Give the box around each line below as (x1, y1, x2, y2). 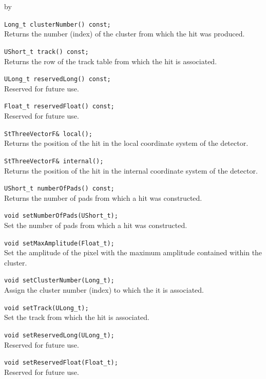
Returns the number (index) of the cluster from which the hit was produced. (4, 28, 245, 39)
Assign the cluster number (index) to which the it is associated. (4, 285, 204, 295)
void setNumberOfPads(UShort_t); (4, 212, 118, 220)
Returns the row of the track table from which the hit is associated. (4, 55, 217, 66)
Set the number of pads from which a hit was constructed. (4, 220, 187, 230)
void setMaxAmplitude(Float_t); (4, 239, 115, 247)
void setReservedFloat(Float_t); (4, 359, 118, 367)
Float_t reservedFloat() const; (4, 103, 115, 110)
